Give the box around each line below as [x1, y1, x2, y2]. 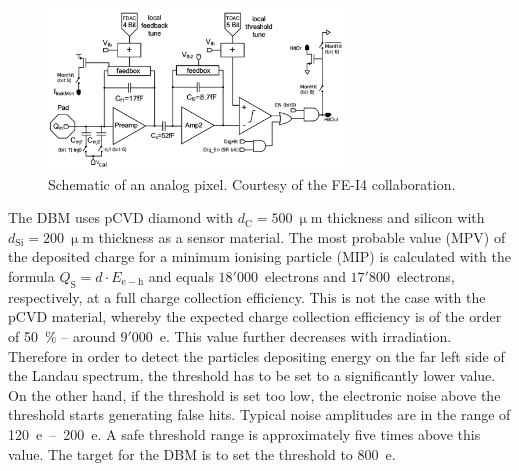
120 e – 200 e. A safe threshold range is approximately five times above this [8, 423, 481, 444]
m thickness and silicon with [310, 207, 485, 228]
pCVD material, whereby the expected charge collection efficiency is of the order [8, 306, 502, 327]
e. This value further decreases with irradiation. [159, 325, 452, 346]
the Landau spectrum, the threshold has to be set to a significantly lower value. [8, 365, 496, 386]
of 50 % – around [8, 325, 116, 346]
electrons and [264, 265, 346, 286]
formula [8, 265, 55, 286]
